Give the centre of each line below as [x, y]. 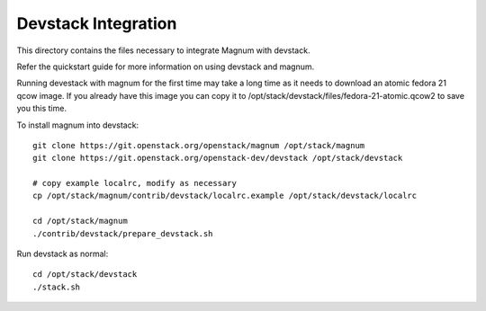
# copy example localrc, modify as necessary [135, 183]
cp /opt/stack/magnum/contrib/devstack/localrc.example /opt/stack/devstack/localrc [225, 196]
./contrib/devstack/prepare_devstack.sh [123, 233]
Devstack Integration [97, 23]
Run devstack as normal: [63, 254]
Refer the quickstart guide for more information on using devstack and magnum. [166, 67]
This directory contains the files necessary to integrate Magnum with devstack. [163, 50]
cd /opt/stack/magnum [80, 221]
